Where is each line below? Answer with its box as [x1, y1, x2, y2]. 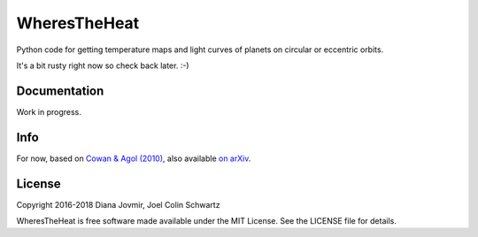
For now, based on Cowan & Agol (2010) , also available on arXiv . [16, 153, 251, 164]
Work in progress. [16, 106, 81, 117]
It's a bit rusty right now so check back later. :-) [16, 60, 189, 71]
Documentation [16, 83, 104, 98]
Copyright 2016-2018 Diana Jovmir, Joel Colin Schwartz [16, 199, 220, 210]
